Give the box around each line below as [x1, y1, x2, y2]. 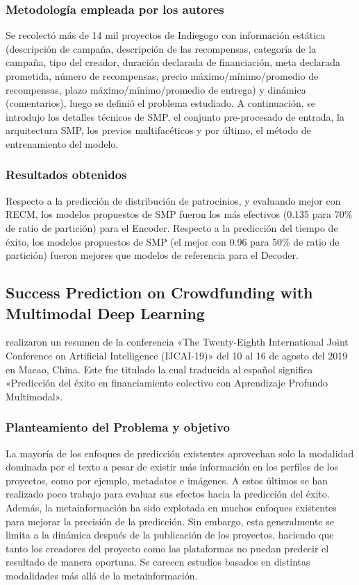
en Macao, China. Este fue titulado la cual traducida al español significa [6, 362, 313, 376]
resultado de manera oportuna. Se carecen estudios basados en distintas [6, 554, 310, 569]
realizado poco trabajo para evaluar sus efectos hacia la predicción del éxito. [6, 486, 330, 501]
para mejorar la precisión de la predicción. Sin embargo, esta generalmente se [6, 514, 334, 528]
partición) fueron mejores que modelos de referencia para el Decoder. [6, 248, 299, 262]
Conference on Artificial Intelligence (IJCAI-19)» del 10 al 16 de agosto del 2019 [6, 348, 348, 362]
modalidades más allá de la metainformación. [6, 568, 198, 582]
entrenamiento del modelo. [6, 136, 119, 151]
